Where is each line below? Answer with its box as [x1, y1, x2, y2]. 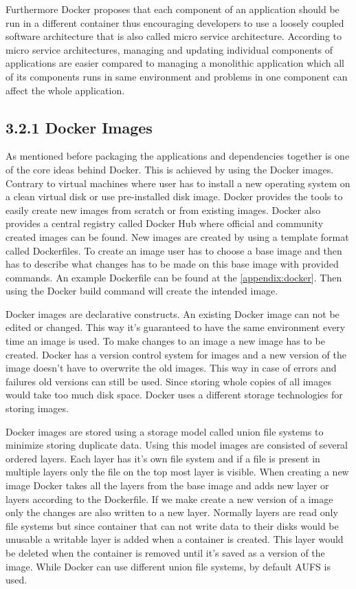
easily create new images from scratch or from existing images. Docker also [5, 202, 321, 217]
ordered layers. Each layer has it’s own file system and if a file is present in [5, 451, 320, 465]
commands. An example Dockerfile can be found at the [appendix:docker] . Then [5, 270, 342, 284]
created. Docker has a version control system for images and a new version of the [5, 347, 346, 361]
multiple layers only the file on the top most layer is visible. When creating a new [5, 464, 349, 479]
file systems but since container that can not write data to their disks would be [5, 518, 339, 533]
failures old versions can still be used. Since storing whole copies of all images [5, 374, 331, 388]
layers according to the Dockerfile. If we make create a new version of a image [5, 491, 333, 506]
